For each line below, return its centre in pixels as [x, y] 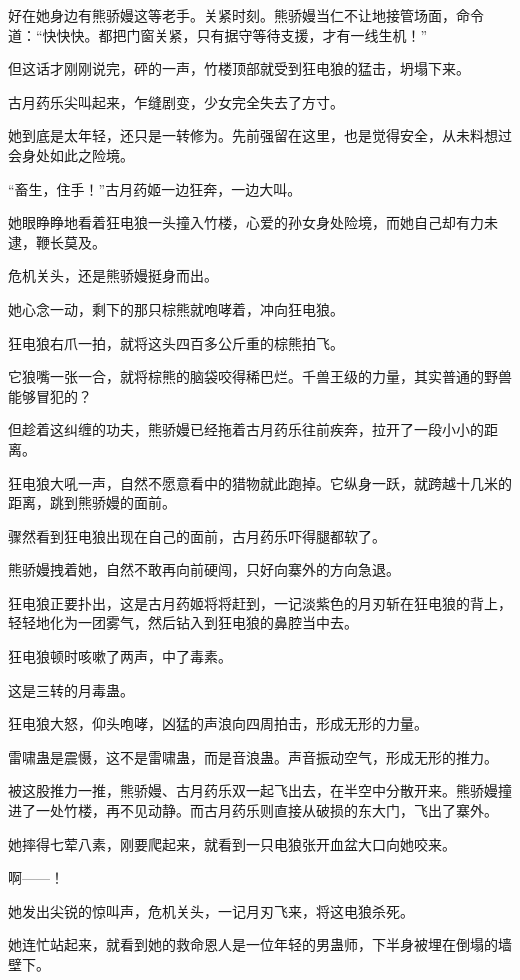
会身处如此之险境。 [71, 154]
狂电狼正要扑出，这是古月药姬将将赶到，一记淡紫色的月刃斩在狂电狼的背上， [260, 602]
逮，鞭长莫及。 [57, 241]
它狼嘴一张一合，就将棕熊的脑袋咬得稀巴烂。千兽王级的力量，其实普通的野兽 [260, 376]
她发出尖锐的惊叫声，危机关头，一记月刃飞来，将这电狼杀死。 [211, 910]
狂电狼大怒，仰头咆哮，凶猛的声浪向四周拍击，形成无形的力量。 [218, 723]
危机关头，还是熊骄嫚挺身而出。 [113, 275]
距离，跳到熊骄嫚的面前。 [92, 502]
